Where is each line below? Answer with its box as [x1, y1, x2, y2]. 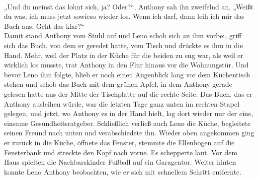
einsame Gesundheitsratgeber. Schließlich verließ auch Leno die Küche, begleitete [4, 118, 251, 128]
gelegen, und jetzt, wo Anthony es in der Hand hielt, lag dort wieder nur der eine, [4, 108, 254, 119]
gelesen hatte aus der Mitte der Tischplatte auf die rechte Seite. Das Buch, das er [4, 88, 253, 99]
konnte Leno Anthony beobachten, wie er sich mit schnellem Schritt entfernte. [4, 166, 242, 177]
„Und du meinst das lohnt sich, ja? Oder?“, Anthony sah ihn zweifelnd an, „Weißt [4, 1, 254, 11]
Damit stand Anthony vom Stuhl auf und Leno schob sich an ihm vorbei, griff [4, 30, 242, 41]
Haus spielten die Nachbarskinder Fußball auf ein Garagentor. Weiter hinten [4, 157, 236, 167]
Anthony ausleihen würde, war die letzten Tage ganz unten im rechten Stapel [4, 98, 240, 109]
